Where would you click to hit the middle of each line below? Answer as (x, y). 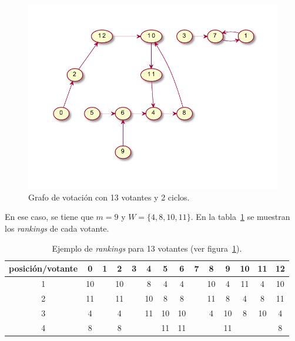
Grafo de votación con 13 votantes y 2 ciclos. (109, 197)
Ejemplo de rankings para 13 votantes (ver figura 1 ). (147, 248)
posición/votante (43, 268)
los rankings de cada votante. (57, 228)
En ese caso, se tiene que (49, 217)
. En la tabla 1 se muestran (240, 217)
